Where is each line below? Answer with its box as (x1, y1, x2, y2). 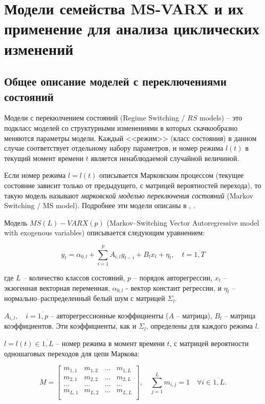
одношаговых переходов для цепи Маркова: (4, 348, 140, 358)
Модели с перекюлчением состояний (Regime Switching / (4, 112, 185, 123)
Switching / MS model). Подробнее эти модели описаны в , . (4, 200, 195, 211)
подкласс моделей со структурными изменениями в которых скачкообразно (4, 122, 238, 133)
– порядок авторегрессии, (133, 272, 213, 282)
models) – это (200, 112, 242, 123)
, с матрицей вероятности (169, 338, 249, 349)
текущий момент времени (4, 152, 84, 163)
